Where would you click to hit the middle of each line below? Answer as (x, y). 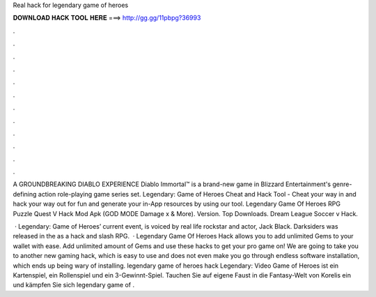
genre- (342, 184)
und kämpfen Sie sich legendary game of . (74, 285)
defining (25, 194)
